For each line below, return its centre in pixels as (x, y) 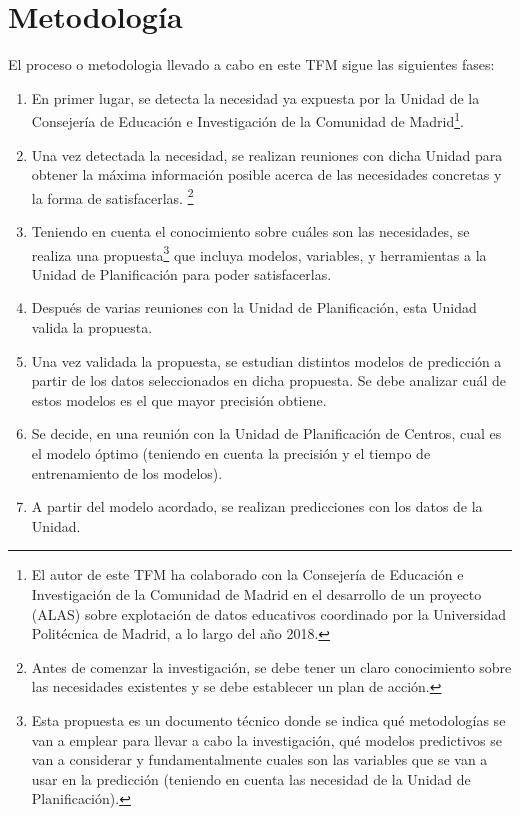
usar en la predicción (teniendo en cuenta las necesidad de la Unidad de (251, 778)
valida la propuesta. (92, 327)
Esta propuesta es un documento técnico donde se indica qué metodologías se (268, 719)
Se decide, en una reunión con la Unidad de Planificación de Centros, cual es (266, 433)
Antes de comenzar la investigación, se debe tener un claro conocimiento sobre (271, 666)
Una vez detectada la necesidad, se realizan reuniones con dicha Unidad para (267, 154)
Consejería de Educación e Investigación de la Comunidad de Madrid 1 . (247, 119)
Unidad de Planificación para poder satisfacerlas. (181, 273)
